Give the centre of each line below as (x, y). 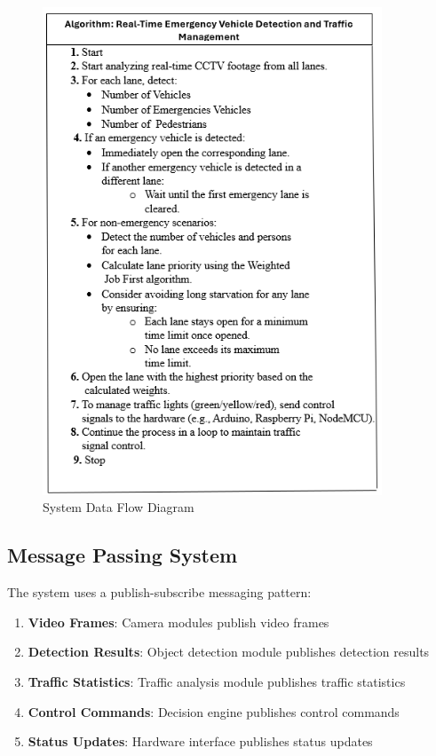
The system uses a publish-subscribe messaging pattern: (159, 592)
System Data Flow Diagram (119, 507)
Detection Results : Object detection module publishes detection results (229, 652)
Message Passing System (123, 555)
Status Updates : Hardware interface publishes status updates (200, 741)
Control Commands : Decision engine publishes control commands (214, 711)
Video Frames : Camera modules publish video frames (178, 622)
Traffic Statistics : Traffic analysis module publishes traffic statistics (217, 681)
